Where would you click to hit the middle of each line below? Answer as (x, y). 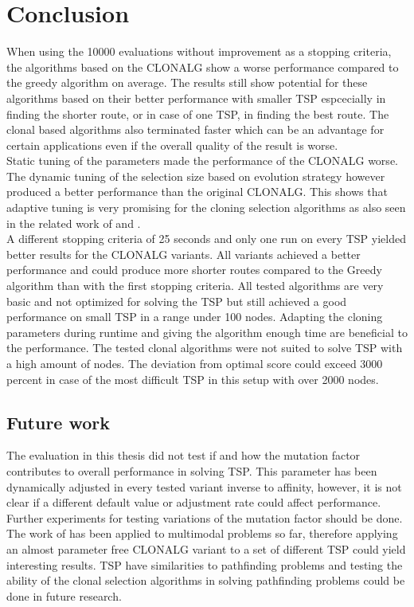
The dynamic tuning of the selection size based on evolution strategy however (196, 176)
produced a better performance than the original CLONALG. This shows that (197, 192)
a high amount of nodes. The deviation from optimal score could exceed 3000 (195, 363)
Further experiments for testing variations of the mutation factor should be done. (205, 517)
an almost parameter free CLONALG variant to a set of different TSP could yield (206, 548)
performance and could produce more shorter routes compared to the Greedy (194, 270)
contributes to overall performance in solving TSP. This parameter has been (192, 470)
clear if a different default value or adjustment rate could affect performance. (194, 502)
